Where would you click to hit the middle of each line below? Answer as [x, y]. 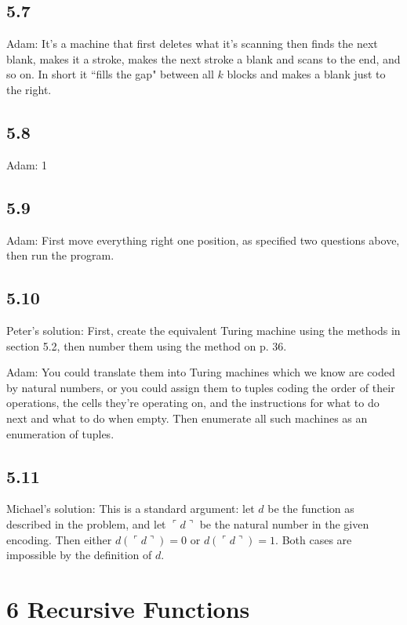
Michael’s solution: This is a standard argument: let [131, 509]
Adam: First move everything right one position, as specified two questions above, [203, 240]
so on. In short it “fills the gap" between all [110, 74]
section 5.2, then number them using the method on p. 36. [147, 345]
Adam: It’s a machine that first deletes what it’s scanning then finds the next [192, 44]
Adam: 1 [27, 164]
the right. [29, 89]
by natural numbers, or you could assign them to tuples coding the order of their [201, 387]
